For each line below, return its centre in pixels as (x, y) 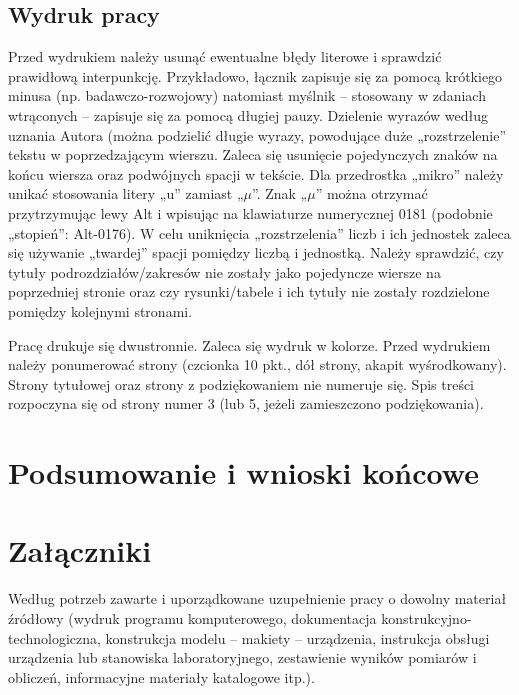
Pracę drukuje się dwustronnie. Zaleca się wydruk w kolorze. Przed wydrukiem (249, 344)
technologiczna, (54, 637)
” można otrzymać (371, 193)
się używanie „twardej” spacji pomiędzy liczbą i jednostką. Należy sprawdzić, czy (256, 252)
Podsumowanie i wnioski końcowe (243, 472)
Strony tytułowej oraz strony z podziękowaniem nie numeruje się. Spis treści (241, 383)
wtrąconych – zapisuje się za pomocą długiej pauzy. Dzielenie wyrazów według (248, 114)
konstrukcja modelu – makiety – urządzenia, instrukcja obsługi (297, 637)
